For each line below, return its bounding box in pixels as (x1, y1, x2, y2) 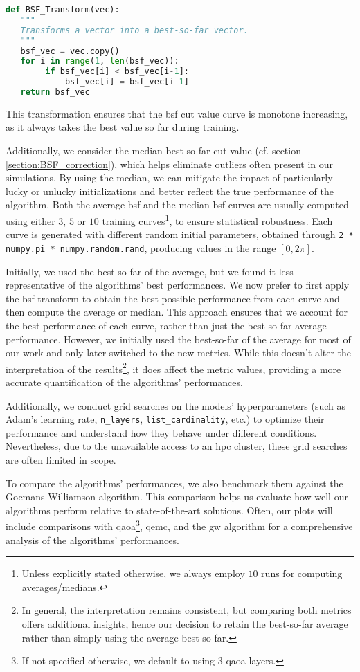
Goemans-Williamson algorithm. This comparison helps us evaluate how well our (6, 489, 348, 504)
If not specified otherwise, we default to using (21, 653, 215, 668)
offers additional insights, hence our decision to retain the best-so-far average (21, 617, 348, 631)
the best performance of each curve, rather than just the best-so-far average (6, 318, 327, 332)
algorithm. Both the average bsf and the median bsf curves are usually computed (6, 197, 349, 212)
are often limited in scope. (6, 453, 116, 467)
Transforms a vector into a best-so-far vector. (20, 25, 249, 35)
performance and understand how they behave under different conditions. (6, 425, 317, 439)
